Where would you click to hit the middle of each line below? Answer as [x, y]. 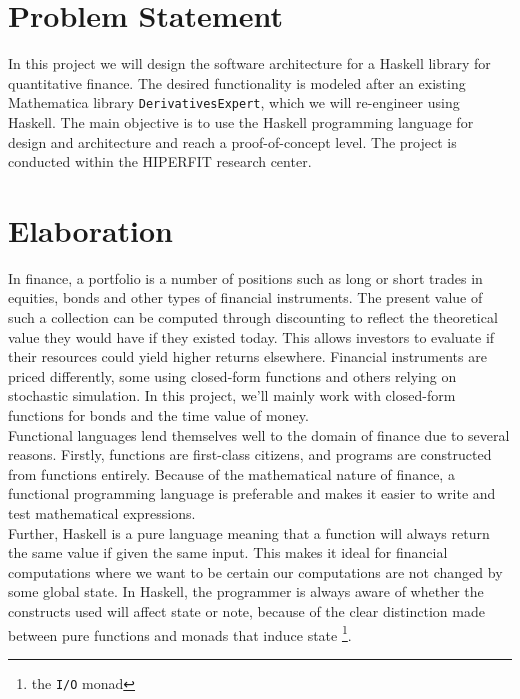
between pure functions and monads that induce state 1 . [180, 633]
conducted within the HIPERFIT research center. [160, 161]
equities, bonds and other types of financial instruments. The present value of [245, 297]
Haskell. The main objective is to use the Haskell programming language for [241, 121]
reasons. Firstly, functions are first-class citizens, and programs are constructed [250, 454]
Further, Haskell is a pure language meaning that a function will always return [249, 532]
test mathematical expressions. [102, 513]
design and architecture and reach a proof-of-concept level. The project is [232, 141]
